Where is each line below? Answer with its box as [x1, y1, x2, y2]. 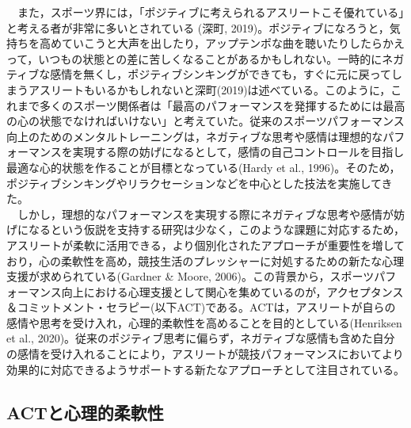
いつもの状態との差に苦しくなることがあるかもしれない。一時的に [38, 50, 382, 67]
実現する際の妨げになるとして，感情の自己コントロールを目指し [72, 143, 405, 160]
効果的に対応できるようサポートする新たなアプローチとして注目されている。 [6, 361, 405, 377]
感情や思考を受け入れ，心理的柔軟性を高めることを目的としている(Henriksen [6, 314, 402, 331]
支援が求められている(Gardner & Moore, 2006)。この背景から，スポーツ [6, 268, 375, 285]
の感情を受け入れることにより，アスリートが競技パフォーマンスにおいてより [6, 346, 404, 362]
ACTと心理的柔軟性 [6, 399, 164, 424]
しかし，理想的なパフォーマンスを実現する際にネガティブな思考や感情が [17, 205, 394, 222]
